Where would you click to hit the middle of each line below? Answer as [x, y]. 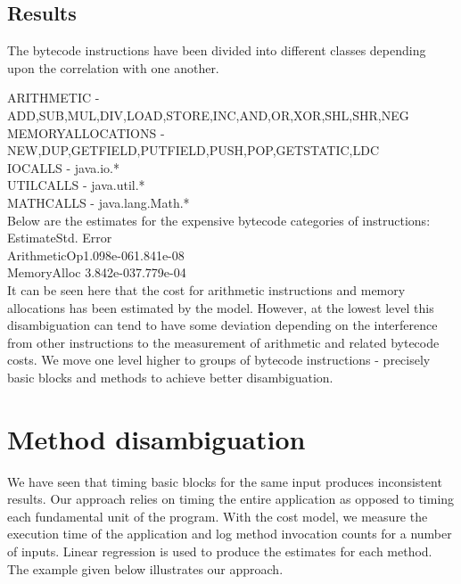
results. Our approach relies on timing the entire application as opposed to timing [231, 499]
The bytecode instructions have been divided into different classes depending [217, 50]
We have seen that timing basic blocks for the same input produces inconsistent [225, 481]
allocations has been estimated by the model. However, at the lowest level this [221, 307]
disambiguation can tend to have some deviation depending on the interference [222, 325]
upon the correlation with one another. [113, 67]
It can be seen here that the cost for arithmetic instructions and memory [206, 289]
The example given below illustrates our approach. [145, 568]
